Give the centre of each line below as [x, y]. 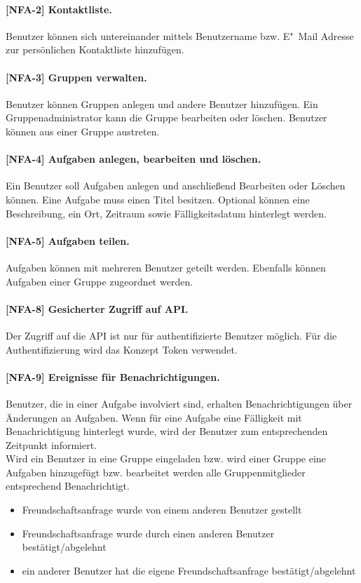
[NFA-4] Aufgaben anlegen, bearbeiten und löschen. [134, 159]
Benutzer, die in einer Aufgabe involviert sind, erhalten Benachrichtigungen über [179, 403]
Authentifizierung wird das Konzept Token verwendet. [122, 349]
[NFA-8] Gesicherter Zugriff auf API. [97, 308]
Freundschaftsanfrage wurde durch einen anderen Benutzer [148, 533]
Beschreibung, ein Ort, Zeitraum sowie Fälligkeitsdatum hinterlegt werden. [166, 213]
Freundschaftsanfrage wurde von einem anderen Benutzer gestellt [162, 510]
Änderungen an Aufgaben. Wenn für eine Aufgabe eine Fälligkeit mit [154, 417]
